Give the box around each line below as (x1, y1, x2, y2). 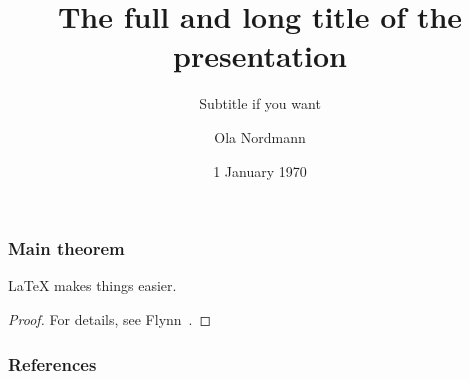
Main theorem (8, 236, 125, 261)
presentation (173, 35, 347, 76)
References (8, 351, 97, 376)
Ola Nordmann (214, 126, 306, 147)
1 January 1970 (213, 160, 307, 181)
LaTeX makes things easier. (8, 275, 177, 296)
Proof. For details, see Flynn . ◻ (8, 308, 212, 329)
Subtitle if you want (199, 93, 321, 114)
